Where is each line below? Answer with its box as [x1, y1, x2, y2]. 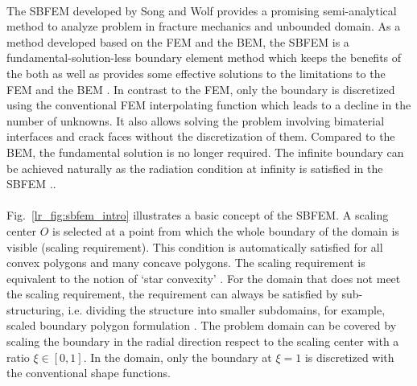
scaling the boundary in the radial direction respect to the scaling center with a [6, 333, 399, 350]
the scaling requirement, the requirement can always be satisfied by [6, 285, 338, 302]
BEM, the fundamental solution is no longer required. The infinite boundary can [6, 143, 404, 160]
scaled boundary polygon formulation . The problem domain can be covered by [6, 317, 397, 334]
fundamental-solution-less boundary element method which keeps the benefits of [6, 49, 402, 66]
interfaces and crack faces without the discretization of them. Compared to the [6, 128, 395, 145]
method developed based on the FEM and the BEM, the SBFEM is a [6, 33, 349, 50]
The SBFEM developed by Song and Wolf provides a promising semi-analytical [6, 2, 397, 18]
